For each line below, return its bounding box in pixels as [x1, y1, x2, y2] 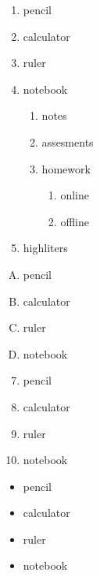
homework [41, 160, 91, 177]
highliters [23, 240, 68, 256]
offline [60, 213, 89, 229]
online [60, 187, 89, 203]
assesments [41, 133, 94, 150]
